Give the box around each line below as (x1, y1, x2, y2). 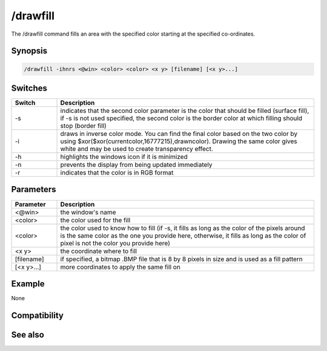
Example (11, 279, 45, 289)
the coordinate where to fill (60, 246, 137, 255)
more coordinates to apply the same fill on (60, 263, 181, 271)
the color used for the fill (60, 216, 130, 224)
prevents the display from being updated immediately (60, 161, 213, 169)
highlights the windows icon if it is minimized (60, 153, 188, 161)
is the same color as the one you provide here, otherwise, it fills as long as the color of (60, 231, 306, 240)
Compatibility (11, 310, 64, 320)
